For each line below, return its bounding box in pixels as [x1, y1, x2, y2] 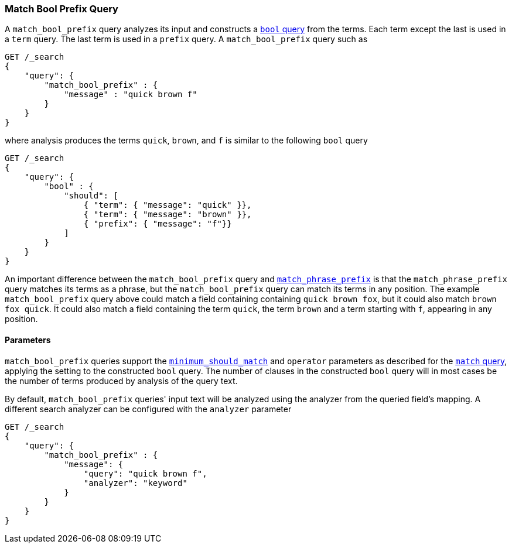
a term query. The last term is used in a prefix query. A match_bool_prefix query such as [5, 34, 368, 44]
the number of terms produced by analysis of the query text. [5, 375, 238, 386]
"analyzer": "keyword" [83, 478, 187, 488]
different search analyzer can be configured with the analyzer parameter [5, 403, 292, 414]
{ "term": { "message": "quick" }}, [83, 200, 252, 210]
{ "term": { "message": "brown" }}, [83, 210, 252, 220]
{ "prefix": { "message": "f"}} [83, 219, 232, 229]
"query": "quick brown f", [83, 468, 207, 478]
